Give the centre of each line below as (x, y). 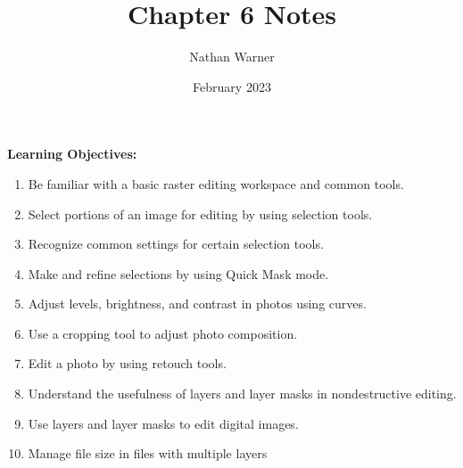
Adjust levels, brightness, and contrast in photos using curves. (197, 304)
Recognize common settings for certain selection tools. (176, 244)
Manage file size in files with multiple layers (148, 453)
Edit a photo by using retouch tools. (127, 363)
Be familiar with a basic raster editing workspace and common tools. (216, 183)
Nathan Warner (232, 57)
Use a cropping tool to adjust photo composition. (163, 333)
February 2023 (232, 86)
